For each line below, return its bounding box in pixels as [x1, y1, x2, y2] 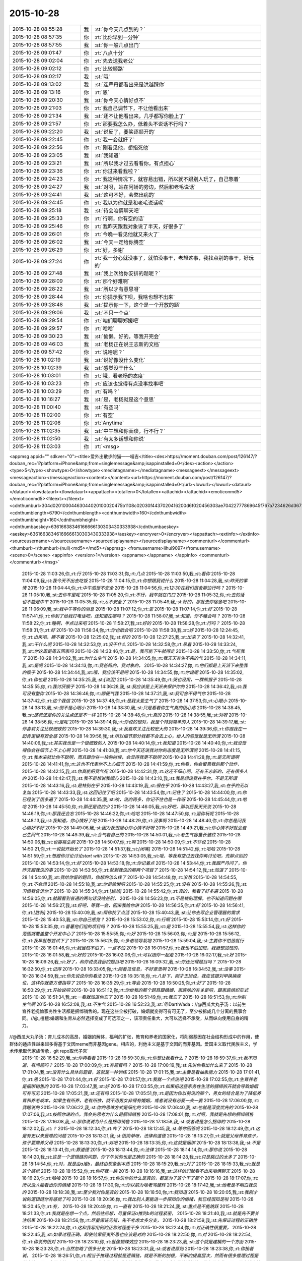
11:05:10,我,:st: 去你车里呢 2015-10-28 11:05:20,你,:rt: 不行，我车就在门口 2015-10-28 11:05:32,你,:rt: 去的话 [28, 592, 245, 598]
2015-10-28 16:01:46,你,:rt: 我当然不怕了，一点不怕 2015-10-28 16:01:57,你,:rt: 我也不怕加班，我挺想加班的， [22, 945, 242, 951]
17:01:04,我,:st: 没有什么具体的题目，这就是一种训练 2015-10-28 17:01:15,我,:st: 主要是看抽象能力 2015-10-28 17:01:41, [22, 1069, 261, 1075]
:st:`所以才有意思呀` [94, 285, 140, 293]
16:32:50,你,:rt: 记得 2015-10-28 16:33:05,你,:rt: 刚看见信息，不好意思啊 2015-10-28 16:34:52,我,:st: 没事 [22, 966, 233, 972]
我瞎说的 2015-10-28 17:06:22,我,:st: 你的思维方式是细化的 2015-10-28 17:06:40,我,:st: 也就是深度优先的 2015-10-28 [22, 1105, 259, 1111]
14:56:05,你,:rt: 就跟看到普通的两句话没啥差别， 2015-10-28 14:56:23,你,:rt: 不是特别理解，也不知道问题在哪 [22, 895, 242, 901]
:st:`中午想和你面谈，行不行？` [94, 427, 166, 434]
